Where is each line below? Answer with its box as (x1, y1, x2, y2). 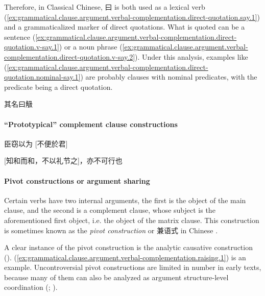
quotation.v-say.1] (4, 41, 59, 52)
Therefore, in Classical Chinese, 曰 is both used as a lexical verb (4, 2, 205, 12)
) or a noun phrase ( (59, 41, 123, 52)
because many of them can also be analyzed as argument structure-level (4, 272, 229, 282)
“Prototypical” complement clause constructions (4, 118, 178, 129)
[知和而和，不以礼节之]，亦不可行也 (4, 155, 123, 166)
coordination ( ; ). (4, 282, 58, 292)
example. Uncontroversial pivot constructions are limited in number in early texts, (4, 262, 261, 273)
